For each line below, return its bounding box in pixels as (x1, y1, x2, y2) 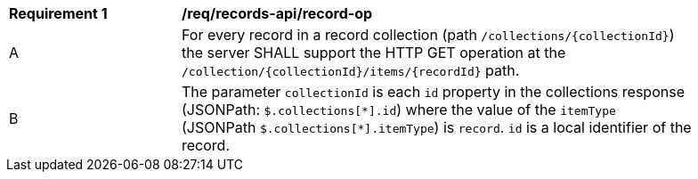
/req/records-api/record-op (182, 4, 373, 22)
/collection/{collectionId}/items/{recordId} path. (182, 61, 520, 79)
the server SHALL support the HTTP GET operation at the (182, 44, 566, 61)
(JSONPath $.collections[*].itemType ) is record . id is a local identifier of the (182, 118, 692, 136)
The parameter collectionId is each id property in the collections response (182, 83, 685, 101)
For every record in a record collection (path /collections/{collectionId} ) (182, 26, 675, 44)
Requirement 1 (9, 4, 108, 22)
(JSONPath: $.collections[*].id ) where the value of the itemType (182, 101, 616, 118)
